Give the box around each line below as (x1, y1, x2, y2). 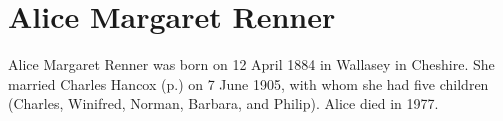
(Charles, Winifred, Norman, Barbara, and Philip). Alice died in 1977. (8, 93, 439, 114)
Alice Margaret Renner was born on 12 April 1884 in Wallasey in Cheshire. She (8, 54, 495, 75)
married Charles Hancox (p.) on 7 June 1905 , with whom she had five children (8, 73, 489, 94)
